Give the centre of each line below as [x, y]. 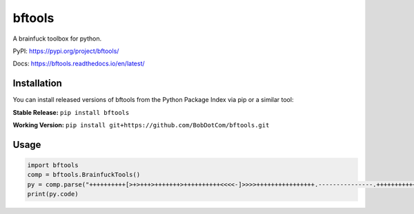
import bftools [53, 165]
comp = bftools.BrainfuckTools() [84, 175]
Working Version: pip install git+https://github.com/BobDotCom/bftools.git [141, 125]
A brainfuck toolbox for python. [57, 39]
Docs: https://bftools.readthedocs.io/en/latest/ [79, 64]
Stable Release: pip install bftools [71, 112]
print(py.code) [53, 194]
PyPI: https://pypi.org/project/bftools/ [66, 51]
